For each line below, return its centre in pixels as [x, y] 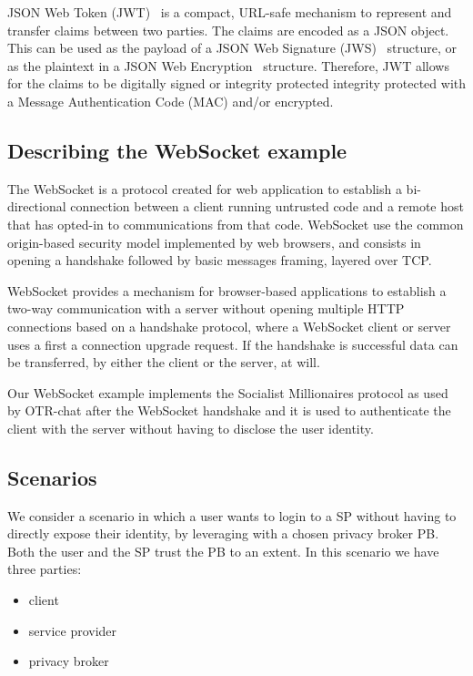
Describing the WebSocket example [177, 150]
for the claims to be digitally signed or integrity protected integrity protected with [237, 83]
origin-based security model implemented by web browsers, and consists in [214, 242]
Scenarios [52, 477]
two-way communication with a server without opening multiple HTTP [206, 308]
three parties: [45, 569]
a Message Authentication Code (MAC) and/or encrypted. [171, 101]
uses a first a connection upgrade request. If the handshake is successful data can [233, 344]
